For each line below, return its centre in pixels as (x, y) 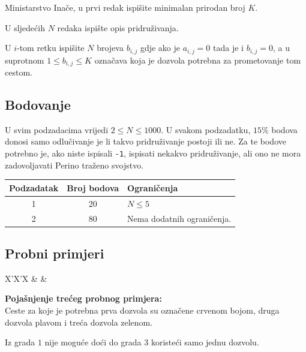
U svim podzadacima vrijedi (57, 129)
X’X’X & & (26, 278)
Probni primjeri (55, 253)
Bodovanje (38, 105)
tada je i (228, 48)
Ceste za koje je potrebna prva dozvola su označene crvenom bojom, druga (142, 310)
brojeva (110, 48)
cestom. (19, 72)
